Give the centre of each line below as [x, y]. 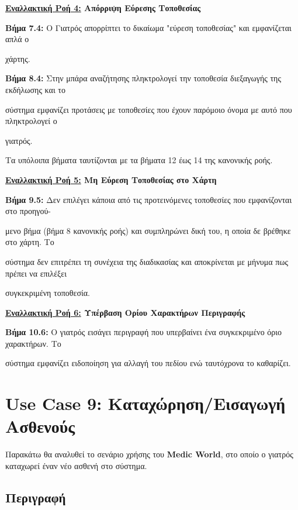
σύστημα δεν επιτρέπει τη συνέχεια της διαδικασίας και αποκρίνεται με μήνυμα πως [147, 261]
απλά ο [17, 39]
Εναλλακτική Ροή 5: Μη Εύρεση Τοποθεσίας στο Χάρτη [111, 179]
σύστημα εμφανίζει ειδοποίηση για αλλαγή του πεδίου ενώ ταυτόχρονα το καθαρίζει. [148, 363]
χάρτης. [18, 58]
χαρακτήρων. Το [33, 343]
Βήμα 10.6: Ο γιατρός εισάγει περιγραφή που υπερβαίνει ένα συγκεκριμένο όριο [144, 332]
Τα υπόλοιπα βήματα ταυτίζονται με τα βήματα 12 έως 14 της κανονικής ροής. [139, 160]
